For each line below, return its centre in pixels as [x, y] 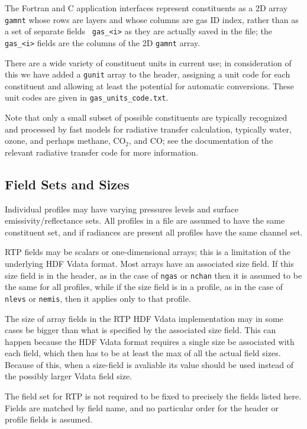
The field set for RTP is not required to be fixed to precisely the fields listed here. [153, 396]
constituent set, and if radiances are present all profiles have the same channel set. [154, 232]
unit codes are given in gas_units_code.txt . [87, 97]
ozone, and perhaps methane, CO [65, 141]
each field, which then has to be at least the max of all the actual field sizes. [143, 353]
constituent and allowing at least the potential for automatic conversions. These [149, 86]
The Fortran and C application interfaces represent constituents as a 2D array [146, 8]
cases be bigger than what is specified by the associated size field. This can [140, 330]
